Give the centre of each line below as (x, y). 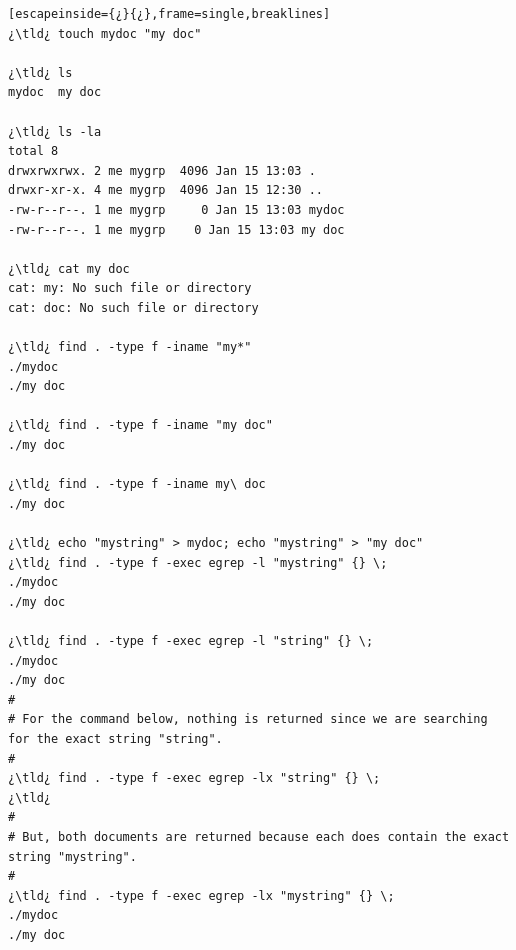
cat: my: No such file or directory (130, 288)
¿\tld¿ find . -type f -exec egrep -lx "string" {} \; (194, 778)
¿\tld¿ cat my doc (69, 268)
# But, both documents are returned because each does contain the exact (259, 836)
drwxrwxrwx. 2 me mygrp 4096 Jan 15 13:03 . (162, 170)
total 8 (33, 151)
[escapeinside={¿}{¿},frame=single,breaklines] (169, 14)
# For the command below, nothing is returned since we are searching (248, 719)
